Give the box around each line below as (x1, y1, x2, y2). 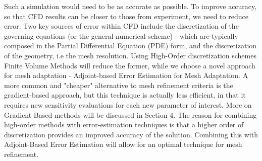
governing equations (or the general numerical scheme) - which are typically (4, 30, 238, 41)
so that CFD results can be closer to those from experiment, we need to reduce (4, 11, 248, 21)
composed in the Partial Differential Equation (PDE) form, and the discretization (4, 40, 257, 51)
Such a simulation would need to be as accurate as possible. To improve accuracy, (4, 1, 257, 11)
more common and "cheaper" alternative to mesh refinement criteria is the (4, 79, 233, 90)
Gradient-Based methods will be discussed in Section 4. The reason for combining (4, 109, 257, 120)
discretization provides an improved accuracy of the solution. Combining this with (4, 129, 258, 139)
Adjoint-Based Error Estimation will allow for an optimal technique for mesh (4, 139, 242, 149)
